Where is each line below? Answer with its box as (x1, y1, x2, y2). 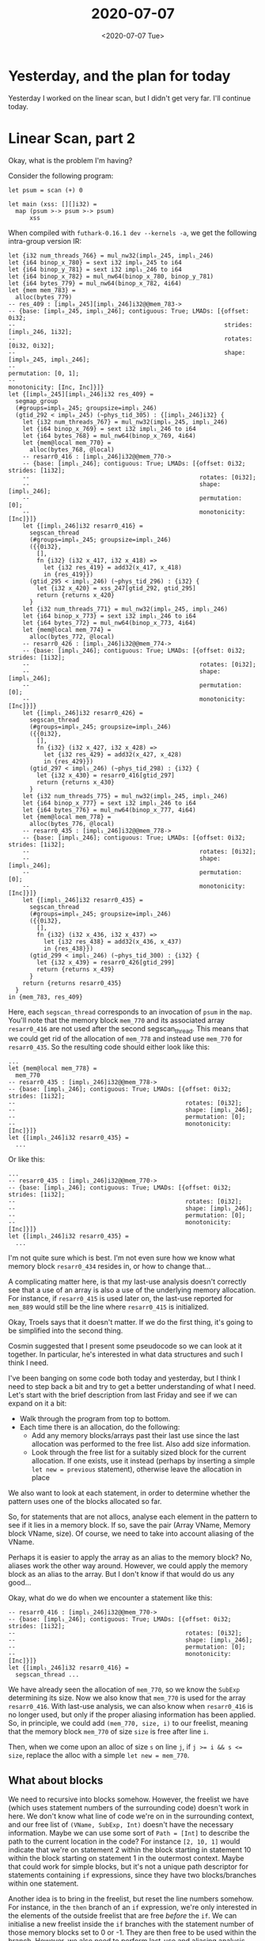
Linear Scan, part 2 (8, 129, 136, 147)
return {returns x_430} (36, 778, 115, 786)
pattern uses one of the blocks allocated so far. (8, 1497, 162, 1506)
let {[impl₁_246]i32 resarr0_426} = (22, 709, 144, 717)
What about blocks (8, 1773, 104, 1787)
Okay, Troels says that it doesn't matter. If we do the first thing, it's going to (8, 1318, 253, 1327)
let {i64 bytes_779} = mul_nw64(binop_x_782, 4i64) (8, 279, 182, 287)
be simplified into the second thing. (8, 1326, 123, 1335)
